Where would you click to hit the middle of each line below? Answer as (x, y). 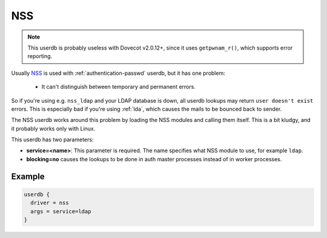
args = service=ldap (61, 211)
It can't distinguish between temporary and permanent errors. (119, 87)
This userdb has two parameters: (52, 140)
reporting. (40, 56)
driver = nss (50, 203)
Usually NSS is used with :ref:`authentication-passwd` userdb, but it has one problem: (118, 73)
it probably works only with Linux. (53, 128)
